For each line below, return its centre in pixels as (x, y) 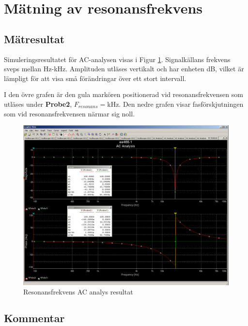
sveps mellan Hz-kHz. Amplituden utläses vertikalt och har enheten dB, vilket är (124, 69)
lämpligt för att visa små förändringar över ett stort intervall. (95, 78)
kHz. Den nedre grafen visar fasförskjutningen (175, 104)
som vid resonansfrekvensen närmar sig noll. (70, 113)
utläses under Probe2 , (38, 104)
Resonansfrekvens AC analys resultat (78, 292)
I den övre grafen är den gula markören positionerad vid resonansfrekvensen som (124, 94)
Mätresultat (34, 39)
